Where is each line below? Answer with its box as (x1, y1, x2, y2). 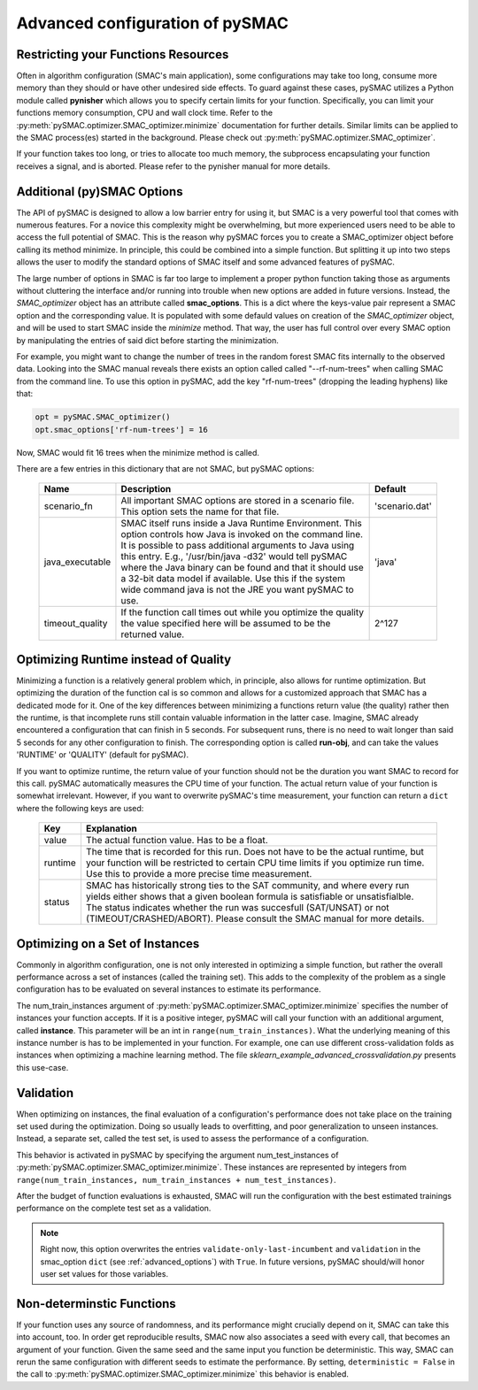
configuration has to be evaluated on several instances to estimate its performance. (16, 984, 321, 995)
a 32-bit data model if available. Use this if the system (120, 572, 345, 585)
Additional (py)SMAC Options (16, 184, 183, 199)
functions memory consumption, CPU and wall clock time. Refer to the (16, 107, 274, 119)
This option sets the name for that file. (120, 505, 280, 518)
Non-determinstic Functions (16, 1296, 176, 1311)
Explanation (85, 823, 137, 835)
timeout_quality (43, 618, 108, 630)
